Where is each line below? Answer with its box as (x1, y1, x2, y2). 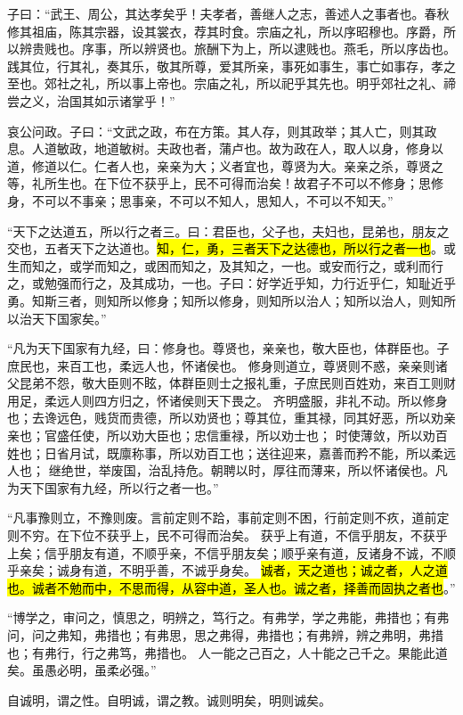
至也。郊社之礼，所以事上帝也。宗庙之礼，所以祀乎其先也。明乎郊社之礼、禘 (7, 74, 456, 93)
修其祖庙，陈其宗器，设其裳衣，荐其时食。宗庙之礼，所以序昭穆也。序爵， (7, 21, 443, 40)
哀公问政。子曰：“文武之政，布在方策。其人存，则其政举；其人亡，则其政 (7, 121, 437, 140)
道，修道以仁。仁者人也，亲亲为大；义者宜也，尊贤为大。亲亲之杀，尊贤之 (7, 156, 443, 175)
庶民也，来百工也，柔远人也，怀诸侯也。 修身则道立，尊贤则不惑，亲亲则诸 (7, 356, 448, 374)
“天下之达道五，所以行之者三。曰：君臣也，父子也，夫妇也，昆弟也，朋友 (7, 221, 437, 240)
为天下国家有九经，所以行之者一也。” (7, 478, 219, 497)
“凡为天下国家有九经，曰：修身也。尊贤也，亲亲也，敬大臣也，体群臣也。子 (7, 339, 450, 357)
